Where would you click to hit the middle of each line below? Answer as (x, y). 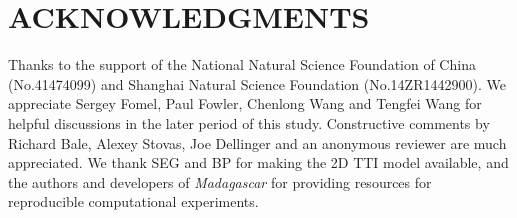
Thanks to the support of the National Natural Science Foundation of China (242, 64)
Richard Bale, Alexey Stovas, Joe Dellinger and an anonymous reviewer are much (257, 142)
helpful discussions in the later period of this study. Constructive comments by (249, 122)
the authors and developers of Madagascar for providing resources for (220, 181)
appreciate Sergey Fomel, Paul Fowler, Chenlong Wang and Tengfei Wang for (245, 103)
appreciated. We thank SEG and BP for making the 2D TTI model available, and (258, 162)
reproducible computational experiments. (133, 201)
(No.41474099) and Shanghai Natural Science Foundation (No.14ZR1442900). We (257, 83)
